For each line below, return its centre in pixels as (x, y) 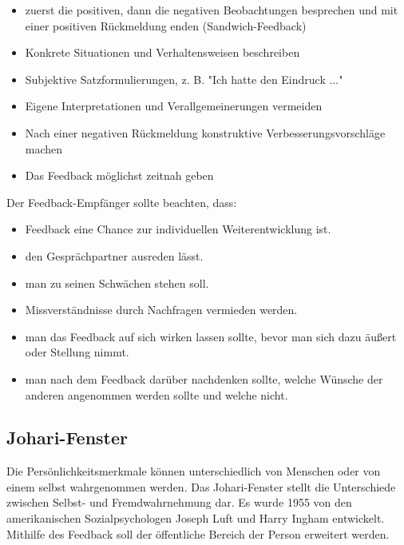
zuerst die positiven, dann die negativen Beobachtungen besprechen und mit (212, 10)
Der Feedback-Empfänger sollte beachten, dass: (122, 202)
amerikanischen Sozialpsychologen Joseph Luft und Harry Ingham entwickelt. (196, 518)
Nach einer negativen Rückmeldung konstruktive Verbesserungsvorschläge (205, 132)
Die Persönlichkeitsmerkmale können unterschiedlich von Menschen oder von (194, 471)
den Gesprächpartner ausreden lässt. (114, 255)
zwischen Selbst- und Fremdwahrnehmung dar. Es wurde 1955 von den (179, 502)
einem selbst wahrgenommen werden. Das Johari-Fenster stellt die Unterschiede (201, 486)
